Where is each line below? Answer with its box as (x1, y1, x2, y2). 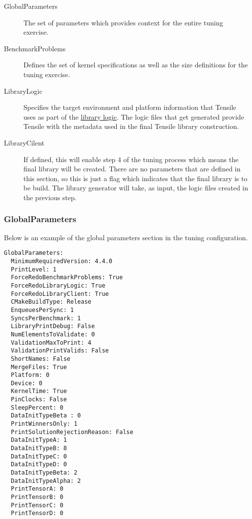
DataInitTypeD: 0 (11, 461, 67, 468)
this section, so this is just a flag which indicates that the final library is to (23, 173, 248, 183)
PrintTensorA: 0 (11, 485, 63, 493)
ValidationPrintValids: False (11, 347, 109, 354)
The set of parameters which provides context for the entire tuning (23, 17, 223, 27)
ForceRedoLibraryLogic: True (11, 282, 105, 289)
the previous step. (23, 192, 77, 202)
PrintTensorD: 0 (11, 510, 63, 517)
